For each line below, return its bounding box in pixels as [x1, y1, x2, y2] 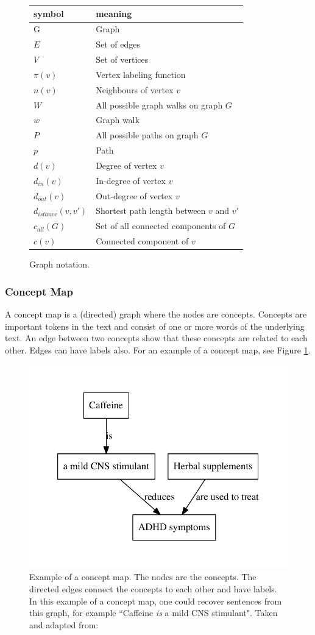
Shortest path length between [96, 204, 206, 217]
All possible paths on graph [96, 129, 199, 141]
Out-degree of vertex [96, 189, 173, 202]
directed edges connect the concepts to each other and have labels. [29, 582, 277, 595]
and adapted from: [29, 618, 99, 631]
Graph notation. [29, 258, 90, 271]
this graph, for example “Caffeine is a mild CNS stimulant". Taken [29, 606, 278, 619]
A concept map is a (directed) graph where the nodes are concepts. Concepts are [5, 308, 307, 321]
